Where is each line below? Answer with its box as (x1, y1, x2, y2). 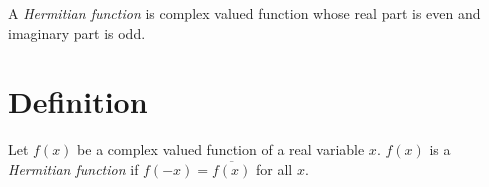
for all (256, 158, 293, 179)
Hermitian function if (8, 158, 139, 179)
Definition (8, 81, 148, 122)
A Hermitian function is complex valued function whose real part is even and (8, 3, 481, 23)
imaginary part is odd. (8, 22, 146, 43)
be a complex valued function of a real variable (77, 139, 365, 160)
